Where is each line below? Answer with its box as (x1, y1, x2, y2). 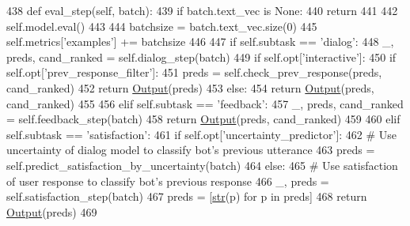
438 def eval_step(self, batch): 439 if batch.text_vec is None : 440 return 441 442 (6, 2, 398, 18)
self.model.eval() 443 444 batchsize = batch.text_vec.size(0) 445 (6, 17, 317, 34)
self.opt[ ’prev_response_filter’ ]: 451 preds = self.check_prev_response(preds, (6, 64, 382, 81)
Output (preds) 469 (6, 203, 97, 220)
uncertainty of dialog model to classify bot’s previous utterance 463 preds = (6, 141, 375, 158)
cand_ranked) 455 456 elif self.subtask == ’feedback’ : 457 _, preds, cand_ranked (6, 95, 404, 111)
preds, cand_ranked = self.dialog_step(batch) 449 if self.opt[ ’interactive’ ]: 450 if (6, 48, 397, 65)
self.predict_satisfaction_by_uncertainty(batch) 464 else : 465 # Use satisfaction (6, 156, 398, 173)
